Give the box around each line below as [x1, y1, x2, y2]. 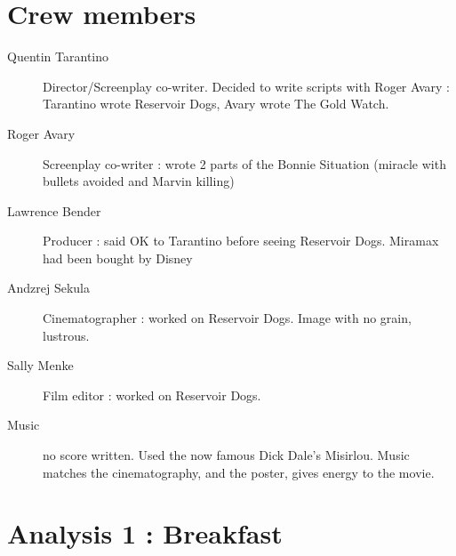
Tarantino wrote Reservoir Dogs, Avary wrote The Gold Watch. [43, 94, 389, 113]
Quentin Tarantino [7, 47, 109, 66]
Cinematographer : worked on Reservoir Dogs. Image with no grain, [43, 309, 412, 327]
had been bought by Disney [43, 248, 193, 267]
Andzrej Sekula [7, 278, 91, 297]
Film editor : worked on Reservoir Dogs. [43, 385, 261, 404]
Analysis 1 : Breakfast [7, 515, 283, 552]
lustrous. [43, 326, 90, 344]
